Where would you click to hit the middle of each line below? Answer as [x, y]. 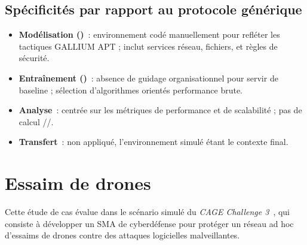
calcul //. [36, 121]
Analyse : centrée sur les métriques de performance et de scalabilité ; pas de [160, 110]
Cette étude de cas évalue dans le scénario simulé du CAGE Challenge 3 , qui [147, 212]
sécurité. [34, 58]
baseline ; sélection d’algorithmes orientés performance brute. [131, 90]
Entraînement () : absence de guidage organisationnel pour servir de [148, 78]
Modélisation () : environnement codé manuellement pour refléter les [149, 34]
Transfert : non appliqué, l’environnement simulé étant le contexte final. [153, 142]
